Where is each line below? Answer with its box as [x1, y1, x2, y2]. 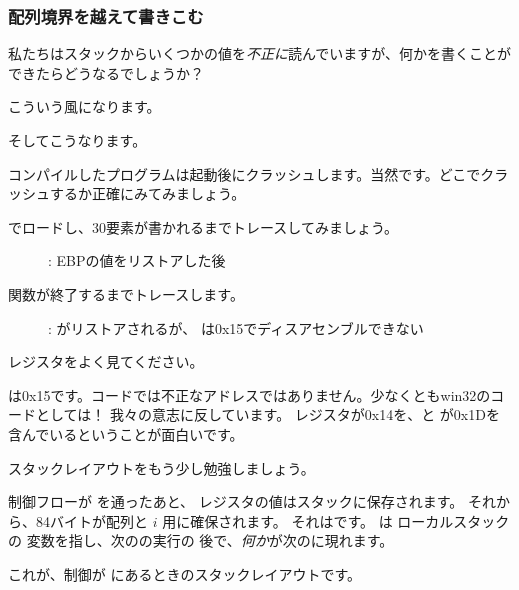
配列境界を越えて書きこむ [8, 3, 204, 28]
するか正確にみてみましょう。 [49, 183, 246, 204]
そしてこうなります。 [8, 130, 147, 150]
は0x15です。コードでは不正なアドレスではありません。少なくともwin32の [8, 384, 491, 405]
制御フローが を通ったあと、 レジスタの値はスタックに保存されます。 [8, 491, 464, 512]
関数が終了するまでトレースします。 [8, 283, 244, 304]
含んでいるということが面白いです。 [8, 423, 244, 444]
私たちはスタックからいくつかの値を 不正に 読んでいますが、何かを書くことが [8, 43, 512, 64]
